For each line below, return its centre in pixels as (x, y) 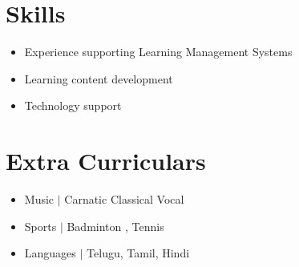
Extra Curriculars (106, 161)
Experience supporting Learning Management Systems (158, 52)
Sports (40, 226)
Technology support (73, 105)
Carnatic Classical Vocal (124, 199)
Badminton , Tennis (115, 226)
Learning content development (99, 78)
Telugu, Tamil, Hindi (138, 253)
